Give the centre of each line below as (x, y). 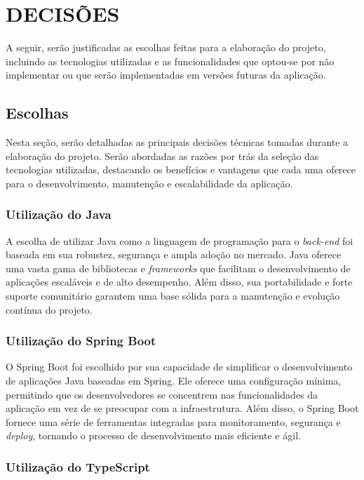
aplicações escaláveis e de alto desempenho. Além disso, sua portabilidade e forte (179, 282)
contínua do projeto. (49, 309)
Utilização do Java (59, 214)
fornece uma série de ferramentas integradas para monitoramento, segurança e (173, 421)
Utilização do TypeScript (78, 466)
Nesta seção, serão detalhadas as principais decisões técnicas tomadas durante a (177, 142)
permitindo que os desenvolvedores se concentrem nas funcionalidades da (162, 394)
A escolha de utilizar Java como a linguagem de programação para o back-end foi (180, 240)
